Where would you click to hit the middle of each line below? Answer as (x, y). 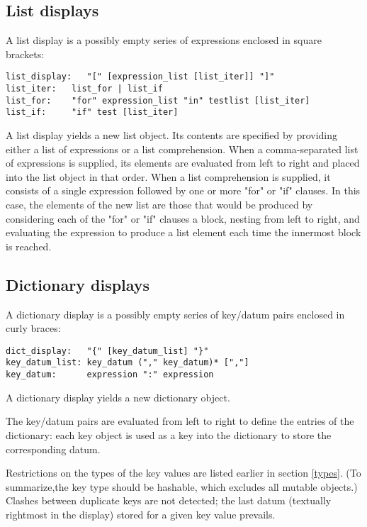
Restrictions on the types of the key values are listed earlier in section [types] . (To (183, 473)
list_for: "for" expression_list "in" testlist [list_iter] (158, 100)
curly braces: (33, 328)
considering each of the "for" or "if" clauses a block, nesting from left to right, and (183, 218)
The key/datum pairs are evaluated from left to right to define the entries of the (180, 421)
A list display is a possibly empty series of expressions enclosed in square (164, 40)
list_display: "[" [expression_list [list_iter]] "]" (140, 77)
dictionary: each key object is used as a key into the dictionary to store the (169, 434)
